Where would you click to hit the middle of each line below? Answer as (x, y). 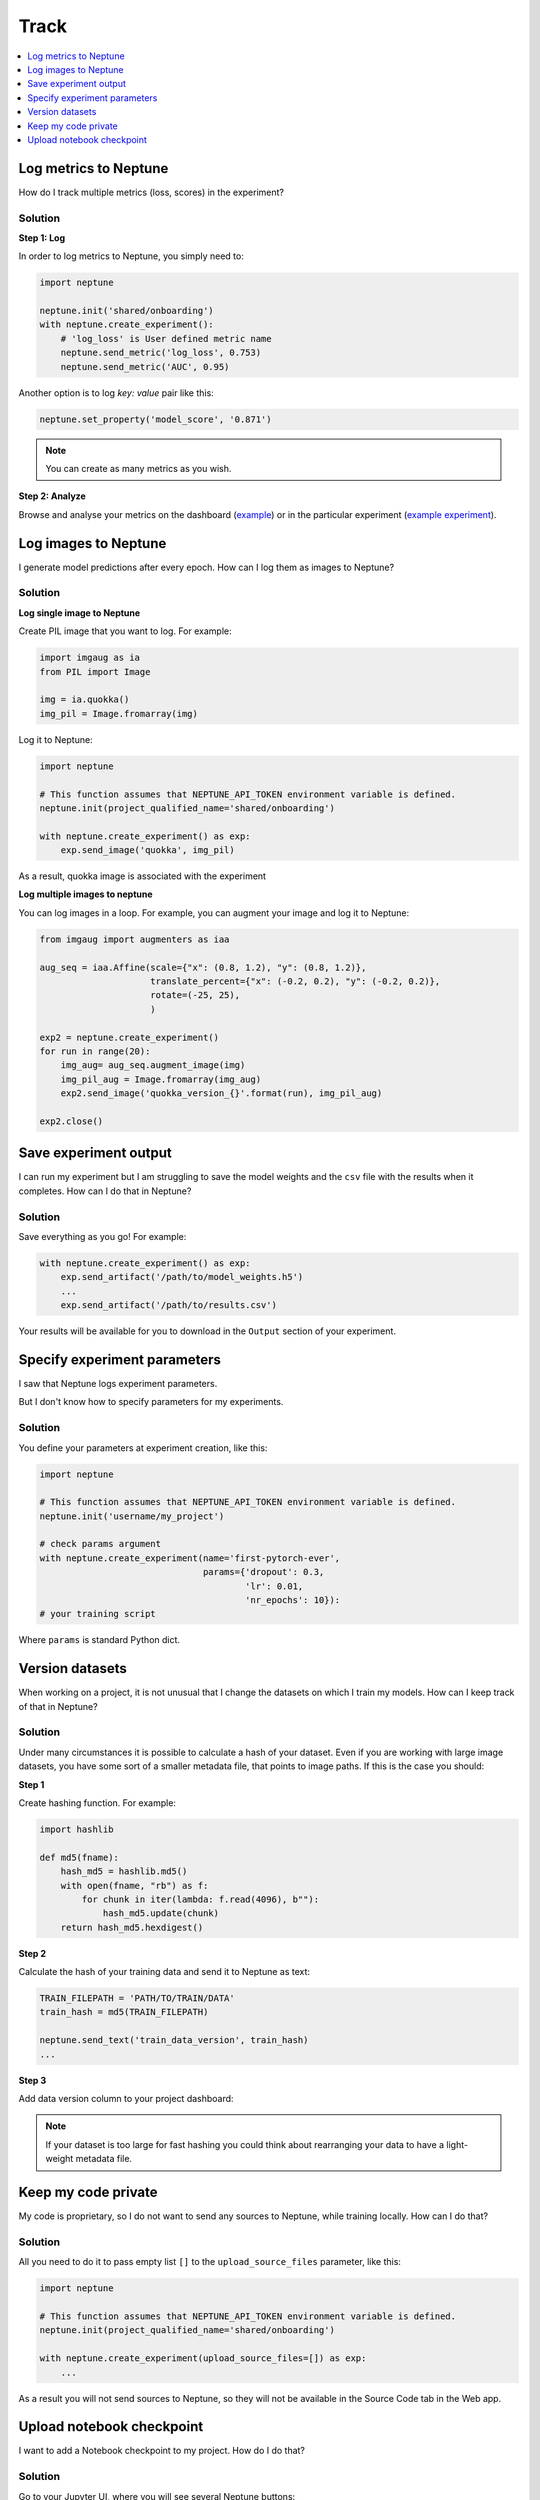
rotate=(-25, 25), (195, 995)
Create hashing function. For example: (97, 1803)
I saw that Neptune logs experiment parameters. (118, 1383)
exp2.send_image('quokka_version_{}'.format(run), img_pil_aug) (221, 1093)
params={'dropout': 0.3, (263, 1572)
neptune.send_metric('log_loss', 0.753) (161, 353)
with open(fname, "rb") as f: (134, 1885)
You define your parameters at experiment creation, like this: (143, 1447)
